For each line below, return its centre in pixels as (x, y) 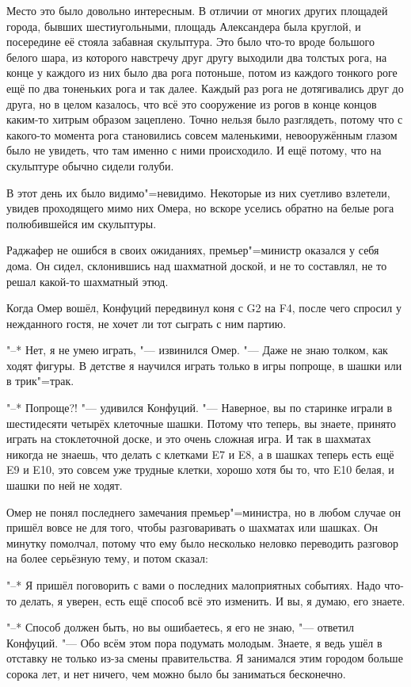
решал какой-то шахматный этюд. (88, 281)
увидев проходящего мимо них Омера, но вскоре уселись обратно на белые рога (200, 208)
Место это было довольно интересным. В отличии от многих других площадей (197, 10)
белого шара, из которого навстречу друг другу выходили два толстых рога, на (197, 57)
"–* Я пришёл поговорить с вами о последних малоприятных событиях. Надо (194, 585)
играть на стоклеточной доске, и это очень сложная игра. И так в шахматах (189, 439)
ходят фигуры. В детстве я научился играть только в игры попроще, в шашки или (204, 365)
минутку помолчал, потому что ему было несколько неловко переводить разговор (202, 542)
